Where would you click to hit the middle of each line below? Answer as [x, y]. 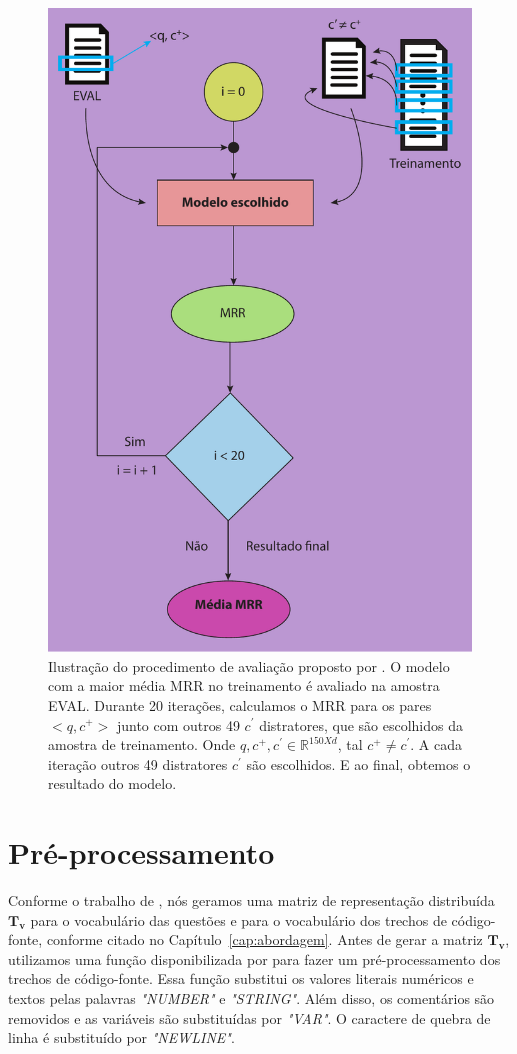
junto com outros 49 [178, 724]
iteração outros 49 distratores [138, 763]
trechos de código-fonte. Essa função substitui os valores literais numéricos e [241, 978]
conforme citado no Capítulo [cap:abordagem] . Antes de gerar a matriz [264, 939]
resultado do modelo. [112, 783]
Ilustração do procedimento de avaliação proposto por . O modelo [249, 665]
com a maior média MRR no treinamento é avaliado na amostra [244, 685]
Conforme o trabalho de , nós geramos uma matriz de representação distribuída [251, 900]
